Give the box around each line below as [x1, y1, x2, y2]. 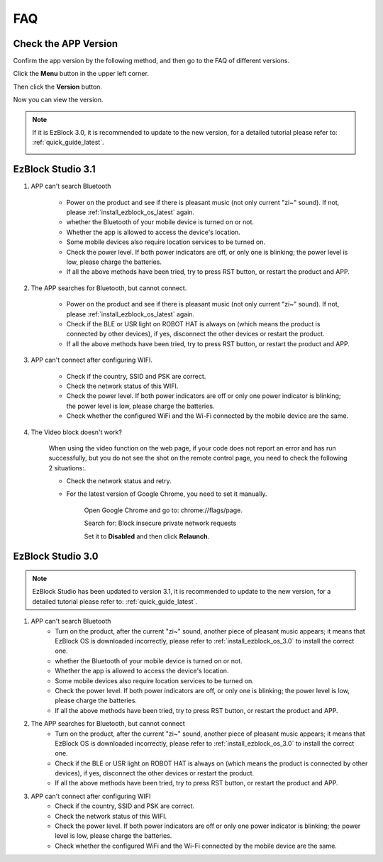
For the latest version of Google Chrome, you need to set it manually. [66, 490, 267, 498]
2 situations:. [48, 463, 87, 472]
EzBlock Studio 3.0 [13, 551, 99, 563]
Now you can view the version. [13, 96, 104, 104]
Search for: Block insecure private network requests [84, 519, 237, 528]
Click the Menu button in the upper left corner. [13, 70, 149, 78]
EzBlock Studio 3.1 [13, 163, 96, 175]
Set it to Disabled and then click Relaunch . [84, 532, 209, 541]
